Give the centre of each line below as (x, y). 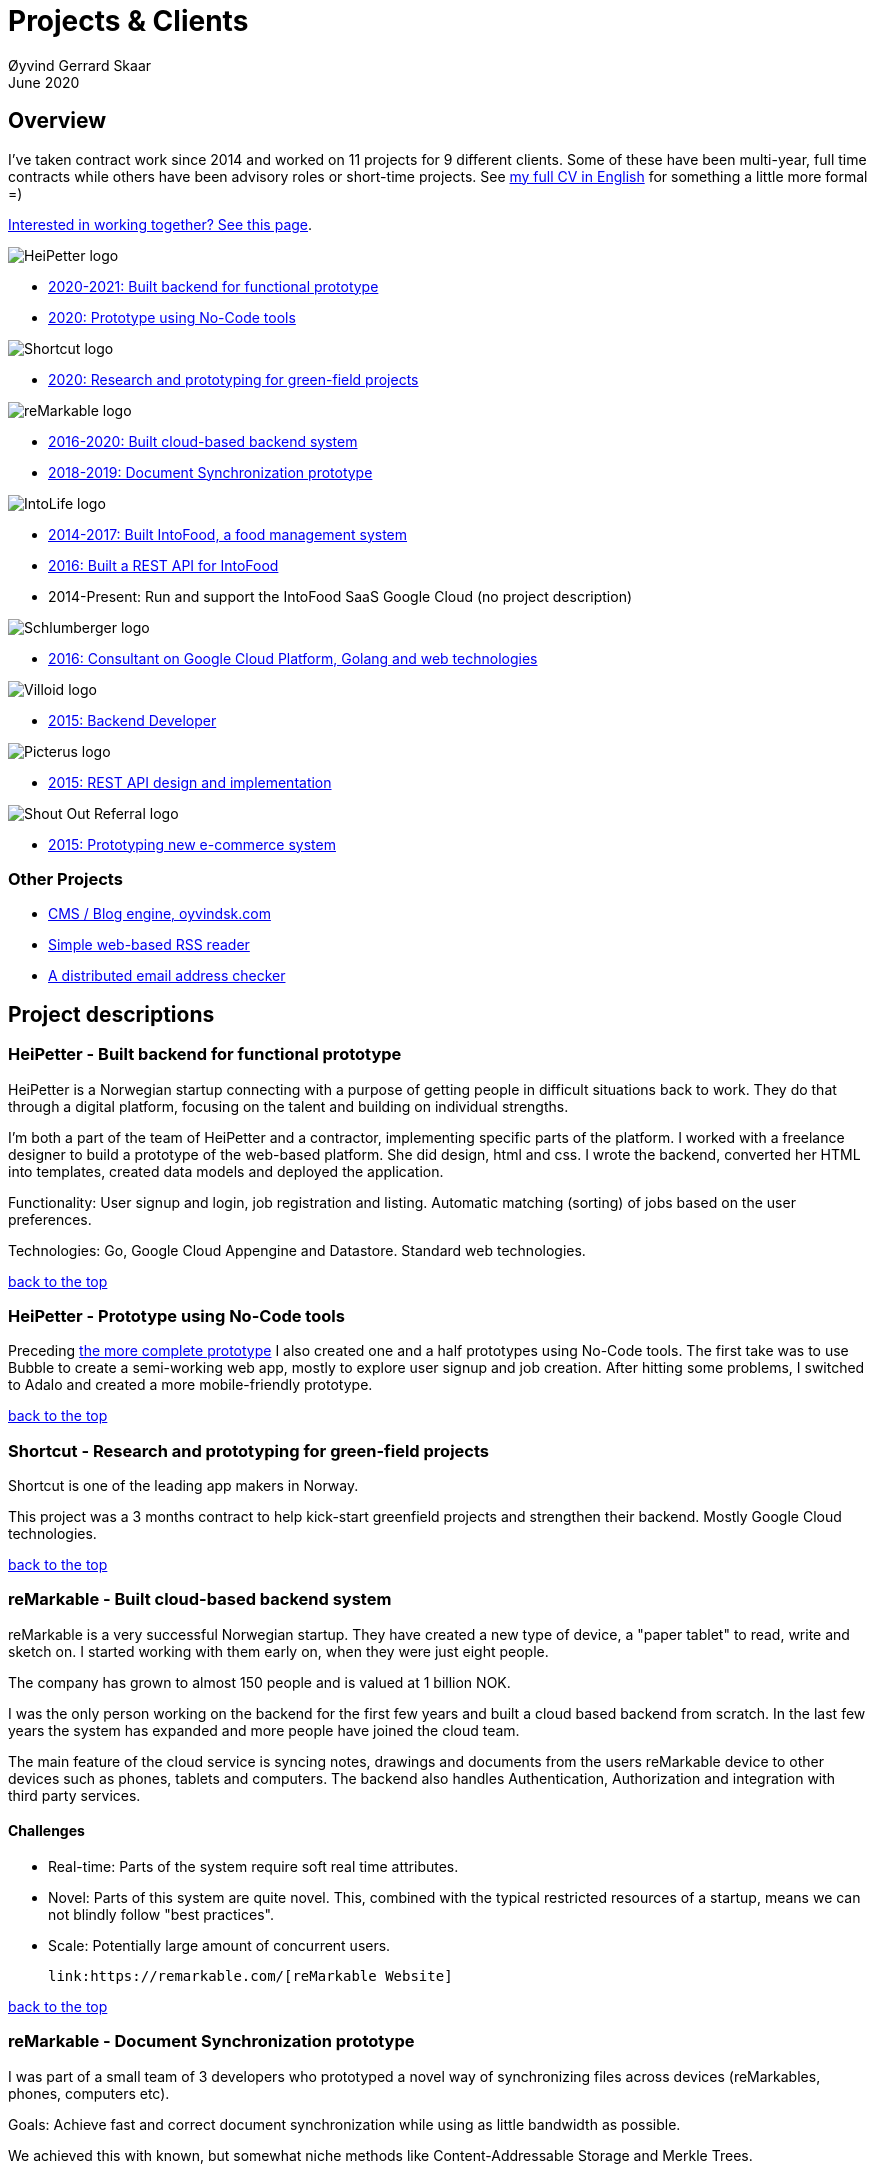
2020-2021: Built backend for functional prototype (213, 286)
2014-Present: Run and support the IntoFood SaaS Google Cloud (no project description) (340, 596)
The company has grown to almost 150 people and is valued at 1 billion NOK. (259, 1682)
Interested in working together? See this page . (160, 224)
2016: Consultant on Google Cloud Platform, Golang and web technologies (293, 658)
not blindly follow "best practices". (161, 1915)
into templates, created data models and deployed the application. (226, 1171)
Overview (57, 121)
